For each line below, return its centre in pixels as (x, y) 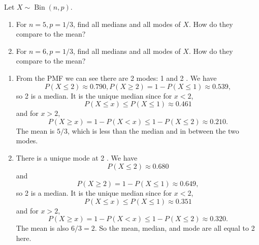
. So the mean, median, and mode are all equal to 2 (175, 228)
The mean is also (42, 228)
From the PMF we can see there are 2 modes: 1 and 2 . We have (116, 78)
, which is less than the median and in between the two (153, 130)
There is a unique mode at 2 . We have (77, 157)
